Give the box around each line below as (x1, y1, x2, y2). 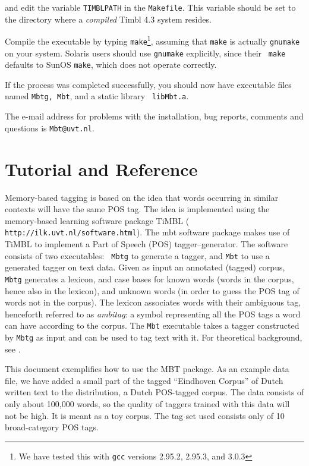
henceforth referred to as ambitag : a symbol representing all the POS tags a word (5, 307, 301, 320)
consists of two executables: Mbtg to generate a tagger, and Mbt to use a (5, 249, 270, 262)
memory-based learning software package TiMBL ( (5, 214, 190, 226)
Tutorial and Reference (5, 156, 198, 181)
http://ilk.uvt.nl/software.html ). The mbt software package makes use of (5, 226, 290, 238)
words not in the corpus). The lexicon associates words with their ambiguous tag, (5, 296, 301, 308)
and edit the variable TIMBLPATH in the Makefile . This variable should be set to (5, 1, 296, 13)
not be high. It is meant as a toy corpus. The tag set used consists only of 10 (5, 409, 285, 421)
